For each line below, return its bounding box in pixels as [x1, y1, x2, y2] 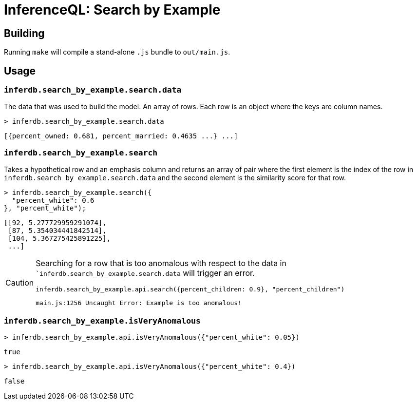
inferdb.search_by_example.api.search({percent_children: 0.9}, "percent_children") [36, 286, 345, 293]
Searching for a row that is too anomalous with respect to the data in [36, 258, 286, 269]
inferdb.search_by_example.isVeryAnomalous [4, 316, 201, 326]
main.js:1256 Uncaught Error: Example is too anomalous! [36, 299, 242, 307]
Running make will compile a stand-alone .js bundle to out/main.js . [4, 48, 230, 57]
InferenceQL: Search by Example [4, 1, 221, 18]
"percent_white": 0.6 [12, 196, 95, 205]
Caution [5, 277, 34, 288]
